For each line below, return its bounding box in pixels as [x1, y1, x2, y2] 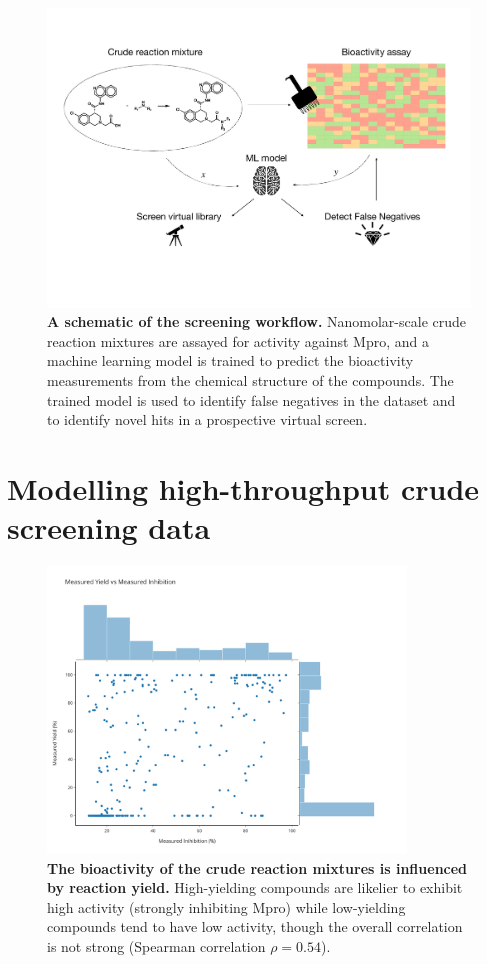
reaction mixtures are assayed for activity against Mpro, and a [47, 330, 430, 351]
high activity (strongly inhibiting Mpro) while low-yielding [47, 896, 406, 917]
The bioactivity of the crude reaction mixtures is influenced [47, 857, 468, 878]
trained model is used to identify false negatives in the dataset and [47, 389, 456, 410]
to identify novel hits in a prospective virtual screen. [47, 409, 368, 430]
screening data [7, 507, 211, 548]
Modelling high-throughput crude [7, 468, 480, 508]
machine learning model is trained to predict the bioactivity [47, 350, 414, 371]
